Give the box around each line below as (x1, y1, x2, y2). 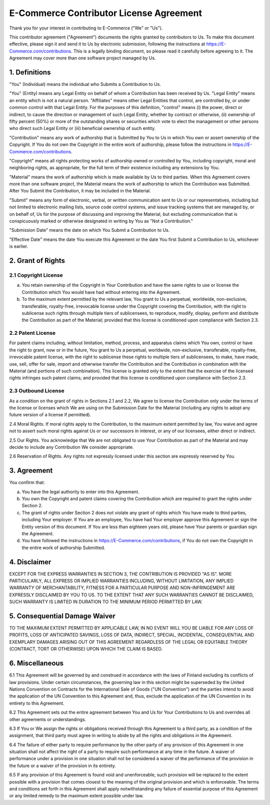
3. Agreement (9, 466, 53, 475)
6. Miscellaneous (9, 659, 64, 668)
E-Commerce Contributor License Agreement (9, 7, 202, 18)
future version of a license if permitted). (9, 412, 91, 418)
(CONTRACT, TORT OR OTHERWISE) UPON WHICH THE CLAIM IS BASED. (9, 646, 163, 652)
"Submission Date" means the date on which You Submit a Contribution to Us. (9, 227, 170, 233)
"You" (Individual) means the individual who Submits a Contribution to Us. (9, 81, 161, 87)
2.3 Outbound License (9, 387, 64, 394)
